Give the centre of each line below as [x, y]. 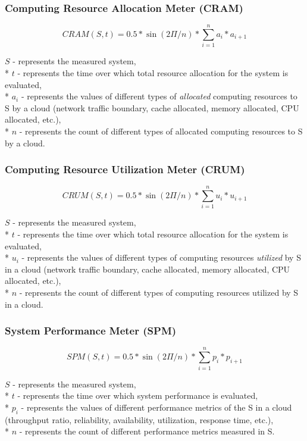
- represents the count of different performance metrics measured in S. [147, 431]
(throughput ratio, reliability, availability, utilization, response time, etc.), [139, 419]
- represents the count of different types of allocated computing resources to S [161, 131]
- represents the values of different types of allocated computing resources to [159, 96]
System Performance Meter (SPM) [91, 331]
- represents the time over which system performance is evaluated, [138, 395]
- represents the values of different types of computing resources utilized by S [161, 257]
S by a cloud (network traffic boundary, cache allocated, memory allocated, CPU [152, 107]
